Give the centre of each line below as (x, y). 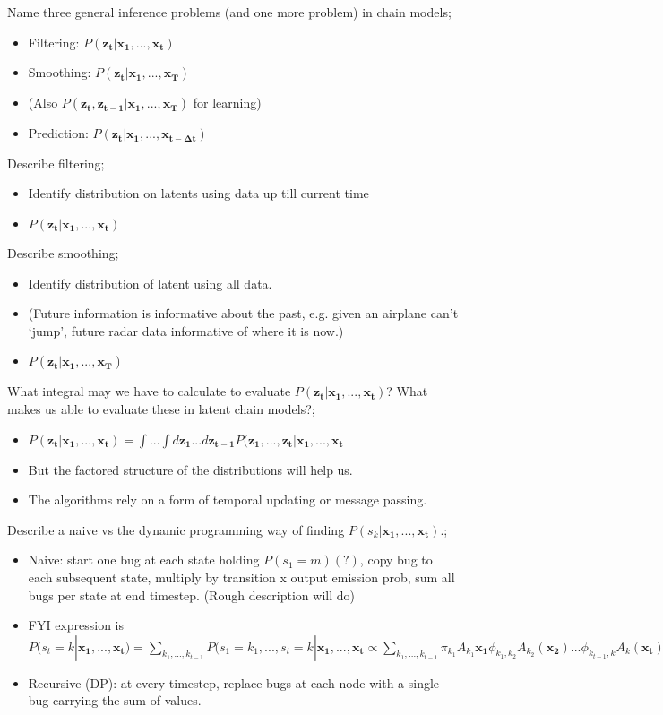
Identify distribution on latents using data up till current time (198, 193)
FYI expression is (76, 625)
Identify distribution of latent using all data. (150, 283)
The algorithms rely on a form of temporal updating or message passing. (228, 500)
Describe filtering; (56, 163)
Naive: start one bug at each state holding (144, 560)
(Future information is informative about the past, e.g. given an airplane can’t (243, 313)
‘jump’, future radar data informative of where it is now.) (186, 330)
